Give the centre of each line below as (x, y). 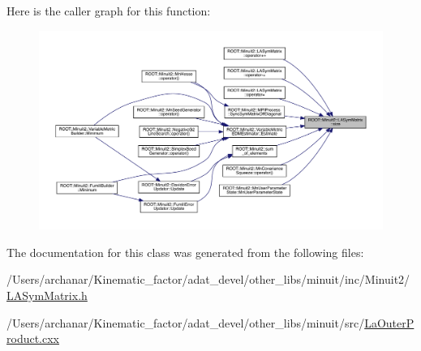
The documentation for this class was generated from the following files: (185, 252)
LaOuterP (389, 322)
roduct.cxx (33, 338)
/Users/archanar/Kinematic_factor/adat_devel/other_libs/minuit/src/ (186, 322)
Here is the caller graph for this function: (109, 11)
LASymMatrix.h (47, 295)
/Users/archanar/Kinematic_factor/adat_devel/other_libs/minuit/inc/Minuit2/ (208, 279)
